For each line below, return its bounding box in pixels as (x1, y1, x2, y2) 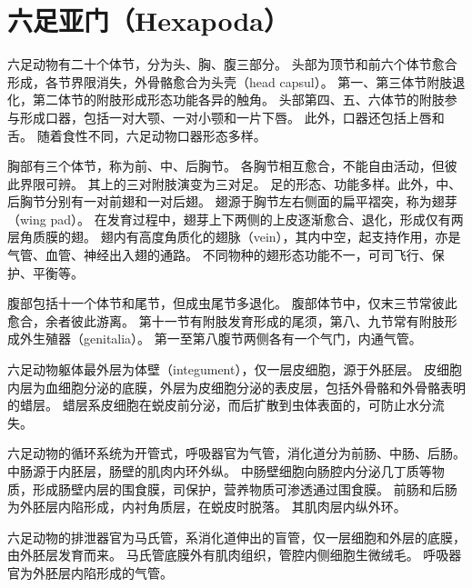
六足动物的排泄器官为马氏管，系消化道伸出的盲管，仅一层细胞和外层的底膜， (7, 527, 466, 546)
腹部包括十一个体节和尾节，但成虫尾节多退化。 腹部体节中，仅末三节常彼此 (7, 294, 457, 313)
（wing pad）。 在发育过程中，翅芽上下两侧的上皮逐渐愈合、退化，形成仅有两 (7, 209, 464, 228)
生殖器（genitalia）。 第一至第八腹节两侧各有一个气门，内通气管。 (32, 329, 422, 348)
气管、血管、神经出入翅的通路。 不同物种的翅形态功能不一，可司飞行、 (7, 245, 432, 264)
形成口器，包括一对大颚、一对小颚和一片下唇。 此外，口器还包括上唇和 (19, 107, 445, 126)
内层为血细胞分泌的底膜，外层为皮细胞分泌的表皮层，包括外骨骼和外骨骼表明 (7, 377, 466, 396)
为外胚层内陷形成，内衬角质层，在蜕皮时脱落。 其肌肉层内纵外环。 (7, 497, 407, 516)
